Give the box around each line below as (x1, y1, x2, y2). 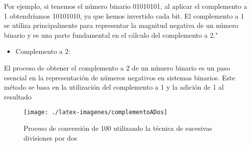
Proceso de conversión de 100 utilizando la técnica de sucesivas (24, 123, 212, 133)
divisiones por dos (24, 132, 77, 143)
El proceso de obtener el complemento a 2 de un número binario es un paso (4, 62, 230, 73)
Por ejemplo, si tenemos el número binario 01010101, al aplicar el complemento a (4, 1, 247, 11)
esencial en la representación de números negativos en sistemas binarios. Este (4, 72, 235, 82)
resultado (4, 91, 32, 101)
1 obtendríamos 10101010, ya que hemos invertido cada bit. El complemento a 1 (4, 10, 245, 21)
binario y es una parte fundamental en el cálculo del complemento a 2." (4, 29, 218, 40)
